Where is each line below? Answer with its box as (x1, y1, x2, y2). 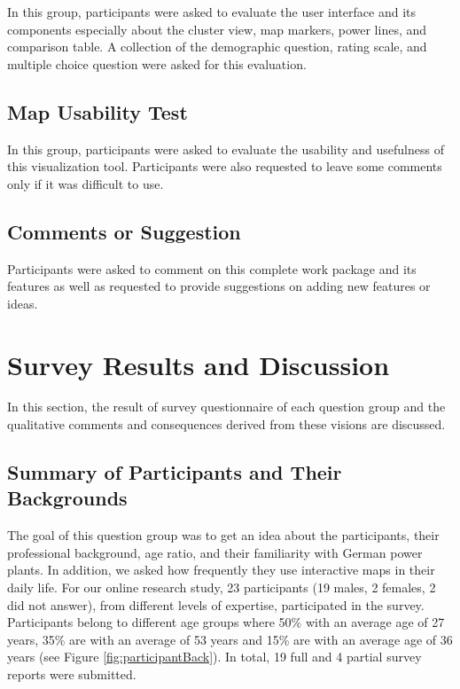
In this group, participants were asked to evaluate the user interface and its (7, 3, 417, 20)
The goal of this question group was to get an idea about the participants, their (7, 526, 440, 544)
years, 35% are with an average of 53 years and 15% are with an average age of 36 (7, 630, 453, 648)
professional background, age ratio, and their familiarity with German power (7, 543, 423, 561)
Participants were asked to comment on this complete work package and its (7, 259, 417, 278)
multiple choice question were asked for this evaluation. (7, 54, 307, 73)
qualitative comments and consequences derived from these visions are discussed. (7, 415, 446, 434)
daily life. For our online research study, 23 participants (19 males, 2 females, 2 (7, 578, 436, 597)
